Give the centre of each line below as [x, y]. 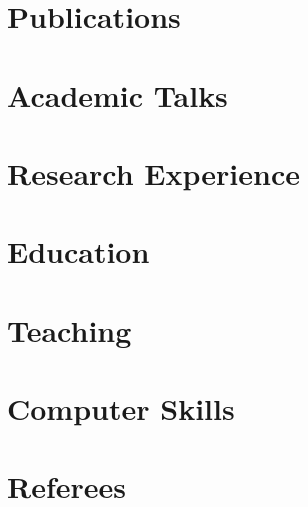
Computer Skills [121, 408]
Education [78, 251]
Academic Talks [117, 94]
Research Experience [153, 172]
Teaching [69, 329]
